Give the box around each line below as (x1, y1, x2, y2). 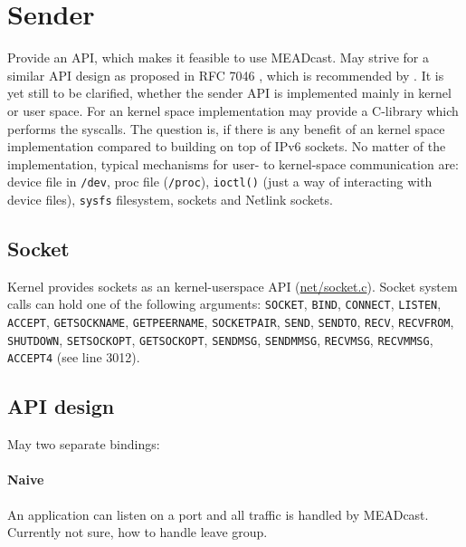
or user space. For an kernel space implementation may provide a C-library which (7, 101, 459, 120)
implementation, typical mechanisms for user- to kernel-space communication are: (7, 154, 459, 173)
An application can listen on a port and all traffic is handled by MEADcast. (7, 504, 429, 523)
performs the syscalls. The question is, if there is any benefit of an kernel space (7, 119, 445, 138)
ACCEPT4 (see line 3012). (7, 348, 140, 367)
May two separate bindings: (7, 435, 160, 454)
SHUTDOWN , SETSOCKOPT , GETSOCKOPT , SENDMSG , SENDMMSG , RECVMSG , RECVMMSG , (7, 330, 433, 349)
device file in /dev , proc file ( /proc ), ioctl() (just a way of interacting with (7, 172, 433, 191)
